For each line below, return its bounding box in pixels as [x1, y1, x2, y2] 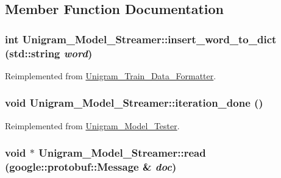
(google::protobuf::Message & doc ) [5, 159, 177, 174]
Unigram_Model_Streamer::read [38, 145, 206, 160]
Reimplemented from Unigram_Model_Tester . [5, 119, 180, 132]
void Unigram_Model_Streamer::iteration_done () [5, 95, 263, 110]
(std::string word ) [5, 45, 93, 60]
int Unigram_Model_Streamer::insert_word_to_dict [5, 31, 277, 46]
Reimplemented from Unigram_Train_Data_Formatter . [5, 69, 216, 82]
